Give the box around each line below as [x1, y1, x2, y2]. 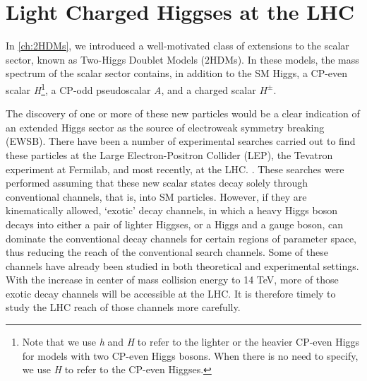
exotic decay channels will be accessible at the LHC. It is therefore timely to [6, 286, 336, 300]
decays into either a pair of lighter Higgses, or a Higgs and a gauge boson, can [6, 216, 344, 231]
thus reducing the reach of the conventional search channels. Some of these [6, 245, 328, 259]
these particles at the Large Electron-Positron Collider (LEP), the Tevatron [6, 147, 333, 162]
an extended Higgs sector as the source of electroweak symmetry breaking [6, 119, 325, 134]
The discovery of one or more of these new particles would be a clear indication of [6, 106, 360, 121]
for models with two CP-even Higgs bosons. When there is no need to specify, [22, 348, 359, 363]
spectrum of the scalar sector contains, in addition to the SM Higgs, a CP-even [6, 66, 348, 81]
